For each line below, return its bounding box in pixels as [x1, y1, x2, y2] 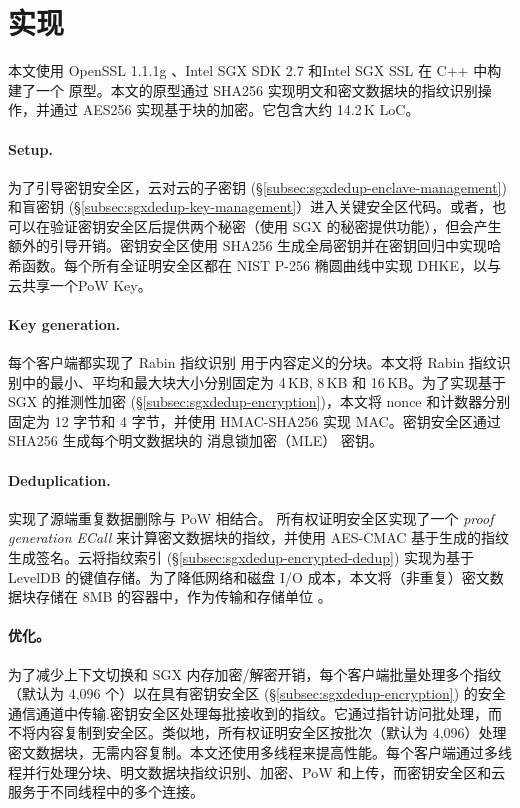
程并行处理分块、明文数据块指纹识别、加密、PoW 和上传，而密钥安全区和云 [8, 761, 506, 782]
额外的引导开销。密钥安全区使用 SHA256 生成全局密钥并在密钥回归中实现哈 [8, 235, 502, 256]
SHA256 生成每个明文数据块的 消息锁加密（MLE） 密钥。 [8, 430, 383, 451]
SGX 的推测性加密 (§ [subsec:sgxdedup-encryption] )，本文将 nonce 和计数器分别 [8, 391, 511, 412]
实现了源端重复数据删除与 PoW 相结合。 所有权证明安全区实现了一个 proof [8, 507, 494, 528]
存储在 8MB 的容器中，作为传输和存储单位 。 [35, 586, 332, 607]
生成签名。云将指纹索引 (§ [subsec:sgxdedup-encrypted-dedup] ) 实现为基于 [8, 547, 474, 568]
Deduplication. [8, 469, 111, 490]
